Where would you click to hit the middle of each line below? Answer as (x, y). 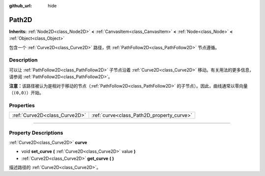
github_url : (20, 6)
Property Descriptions (36, 133)
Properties (22, 105)
